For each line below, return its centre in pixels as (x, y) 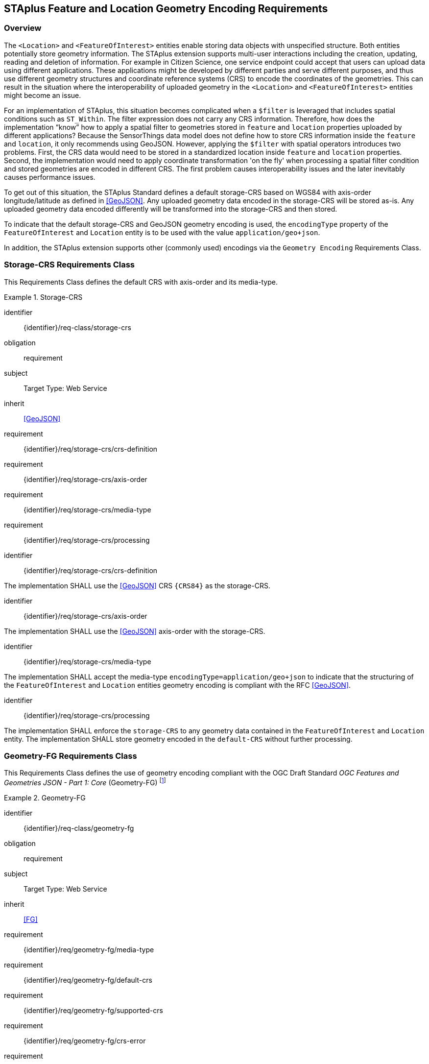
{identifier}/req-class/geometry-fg (79, 828)
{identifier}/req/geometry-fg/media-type (89, 949)
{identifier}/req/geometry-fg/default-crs (88, 980)
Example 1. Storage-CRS (43, 297)
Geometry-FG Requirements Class (71, 756)
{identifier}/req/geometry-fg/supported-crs (93, 1010)
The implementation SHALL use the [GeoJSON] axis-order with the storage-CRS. (135, 631)
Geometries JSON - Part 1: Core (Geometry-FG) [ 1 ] (85, 782)
